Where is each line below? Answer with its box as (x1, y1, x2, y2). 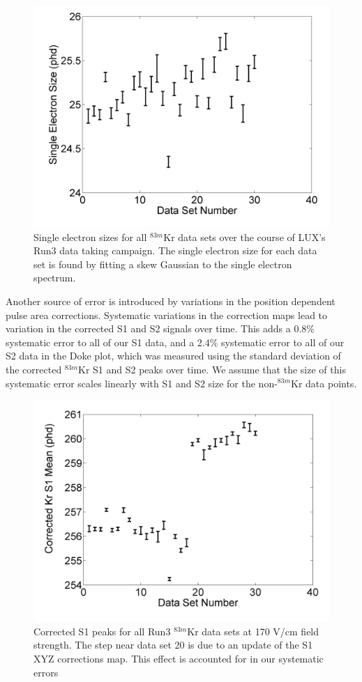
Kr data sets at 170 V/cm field (187, 623, 319, 638)
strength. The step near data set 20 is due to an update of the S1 (33, 637, 313, 652)
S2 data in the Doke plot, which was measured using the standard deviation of (6, 348, 341, 363)
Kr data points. (291, 375, 357, 390)
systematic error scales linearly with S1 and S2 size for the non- (6, 375, 278, 390)
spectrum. (33, 270, 76, 285)
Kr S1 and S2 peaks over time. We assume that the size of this (78, 362, 346, 376)
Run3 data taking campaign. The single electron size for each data (33, 243, 317, 258)
